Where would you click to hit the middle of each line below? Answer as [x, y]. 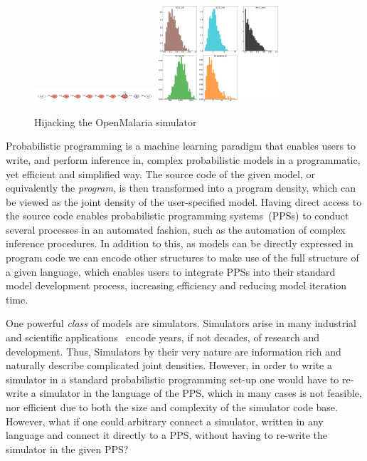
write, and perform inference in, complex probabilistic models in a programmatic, [183, 159]
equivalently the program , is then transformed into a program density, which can [181, 188]
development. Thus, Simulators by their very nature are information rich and [174, 351]
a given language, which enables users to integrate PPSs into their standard [171, 271]
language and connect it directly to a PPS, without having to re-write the [167, 435]
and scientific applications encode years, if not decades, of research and [163, 337]
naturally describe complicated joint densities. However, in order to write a [169, 365]
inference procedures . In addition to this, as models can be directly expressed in [180, 243]
